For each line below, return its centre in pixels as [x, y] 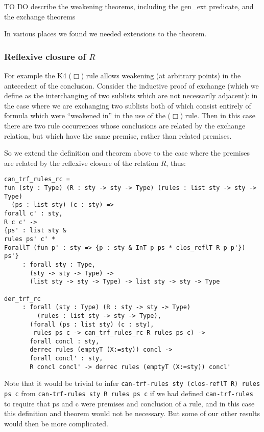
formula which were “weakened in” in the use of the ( [88, 115]
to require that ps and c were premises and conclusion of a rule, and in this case [129, 403]
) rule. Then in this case [218, 115]
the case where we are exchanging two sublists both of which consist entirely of [128, 105]
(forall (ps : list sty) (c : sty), [92, 324]
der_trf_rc [22, 299]
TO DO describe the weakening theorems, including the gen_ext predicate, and [129, 6]
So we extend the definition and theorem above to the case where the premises [127, 153]
